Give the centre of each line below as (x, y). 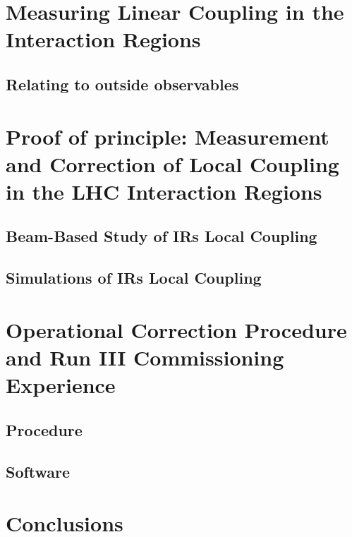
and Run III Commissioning (145, 357)
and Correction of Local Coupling (172, 163)
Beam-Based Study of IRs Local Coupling (162, 236)
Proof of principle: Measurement (168, 136)
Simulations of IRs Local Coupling (134, 278)
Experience (61, 385)
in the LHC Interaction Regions (164, 191)
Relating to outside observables (122, 84)
